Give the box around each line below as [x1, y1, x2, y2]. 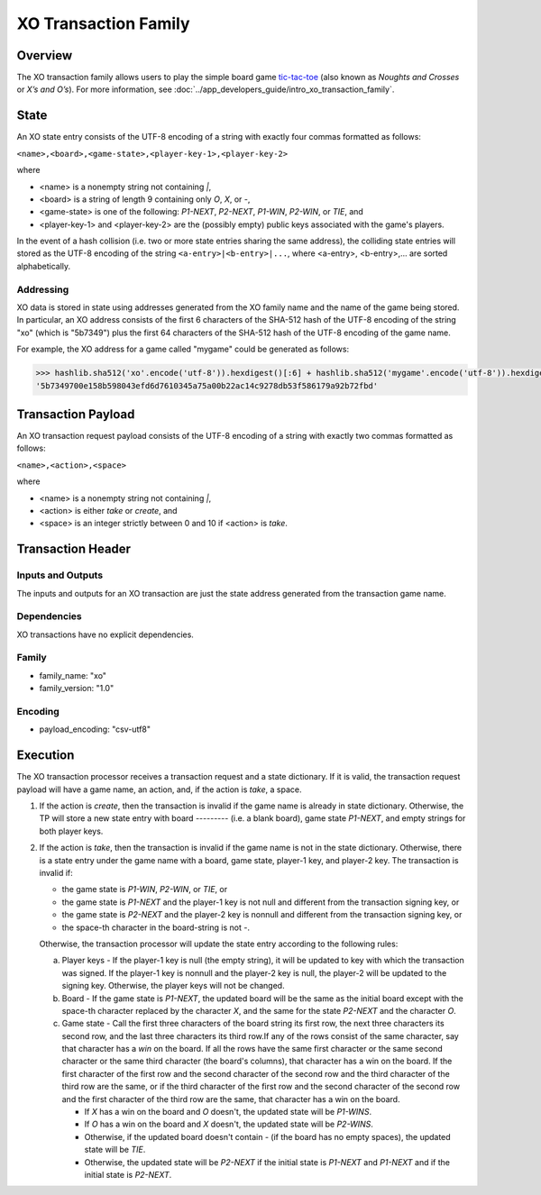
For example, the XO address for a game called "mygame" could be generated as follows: [16, 343, 350, 355]
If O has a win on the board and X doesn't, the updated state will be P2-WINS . [84, 1118, 374, 1130]
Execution [16, 748, 75, 763]
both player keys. [39, 826, 104, 836]
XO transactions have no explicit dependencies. [16, 629, 194, 640]
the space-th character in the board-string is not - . [61, 922, 250, 933]
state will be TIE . [84, 1145, 146, 1155]
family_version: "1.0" [39, 683, 115, 694]
